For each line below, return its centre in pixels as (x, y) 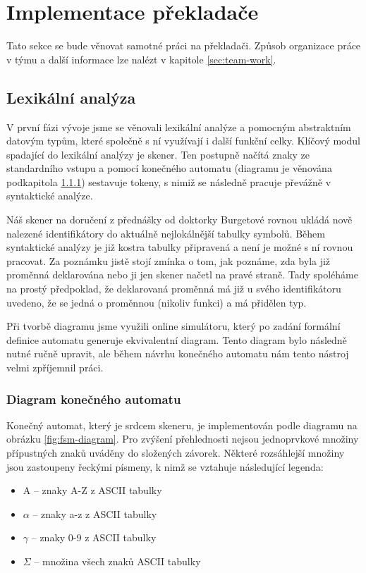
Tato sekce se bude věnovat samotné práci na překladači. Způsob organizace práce (184, 45)
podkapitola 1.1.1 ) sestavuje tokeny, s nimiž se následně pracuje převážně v (169, 181)
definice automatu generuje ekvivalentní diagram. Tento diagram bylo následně (177, 339)
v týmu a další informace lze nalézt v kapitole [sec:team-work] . (141, 59)
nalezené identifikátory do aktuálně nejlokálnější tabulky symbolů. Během (166, 233)
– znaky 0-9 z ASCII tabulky (94, 537)
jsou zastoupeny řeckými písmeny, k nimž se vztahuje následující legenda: (165, 466)
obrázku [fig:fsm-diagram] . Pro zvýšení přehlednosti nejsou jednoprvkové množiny (183, 439)
